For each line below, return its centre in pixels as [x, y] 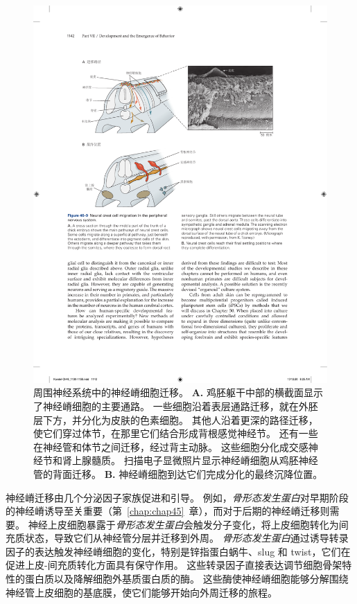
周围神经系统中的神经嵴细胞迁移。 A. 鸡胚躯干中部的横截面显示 [178, 392]
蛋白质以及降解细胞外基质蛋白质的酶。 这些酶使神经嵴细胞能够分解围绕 [186, 579]
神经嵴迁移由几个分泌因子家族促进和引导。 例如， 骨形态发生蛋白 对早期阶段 [177, 497]
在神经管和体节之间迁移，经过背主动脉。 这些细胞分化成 [161, 446]
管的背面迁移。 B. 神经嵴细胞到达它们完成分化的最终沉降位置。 [178, 473]
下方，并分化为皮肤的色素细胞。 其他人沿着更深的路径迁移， [180, 419]
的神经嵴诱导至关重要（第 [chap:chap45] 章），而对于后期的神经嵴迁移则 [168, 511]
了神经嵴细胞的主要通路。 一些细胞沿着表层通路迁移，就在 [166, 406]
